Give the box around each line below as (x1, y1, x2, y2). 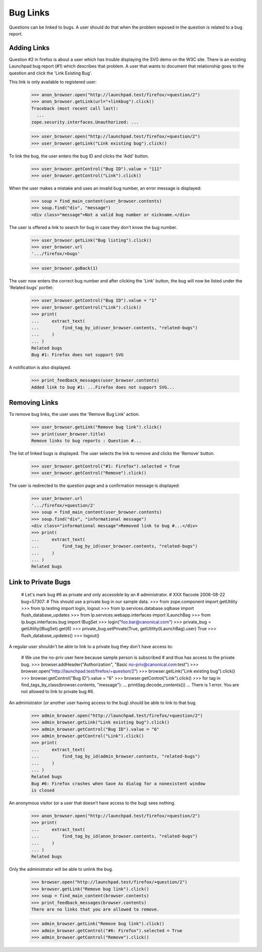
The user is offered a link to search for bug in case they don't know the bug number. (9, 224, 178, 230)
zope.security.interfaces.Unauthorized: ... (31, 119, 139, 125)
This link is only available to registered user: (9, 79, 97, 85)
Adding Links (9, 44, 50, 52)
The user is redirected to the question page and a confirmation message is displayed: (9, 483, 180, 488)
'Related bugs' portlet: (9, 285, 53, 291)
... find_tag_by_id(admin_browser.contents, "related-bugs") (31, 754, 200, 759)
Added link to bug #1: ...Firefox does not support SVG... (31, 384, 175, 390)
